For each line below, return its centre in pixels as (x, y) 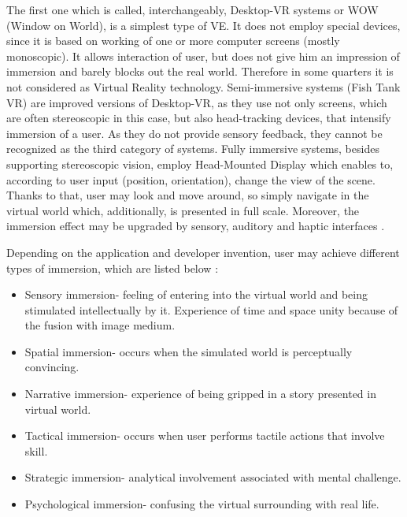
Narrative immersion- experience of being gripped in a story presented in (200, 394)
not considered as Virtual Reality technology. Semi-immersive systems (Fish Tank (203, 86)
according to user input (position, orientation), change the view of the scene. (191, 179)
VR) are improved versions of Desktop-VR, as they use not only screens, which (197, 102)
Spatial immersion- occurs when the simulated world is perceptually (189, 351)
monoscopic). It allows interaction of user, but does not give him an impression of (203, 56)
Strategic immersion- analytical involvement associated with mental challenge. (213, 477)
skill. (36, 450)
